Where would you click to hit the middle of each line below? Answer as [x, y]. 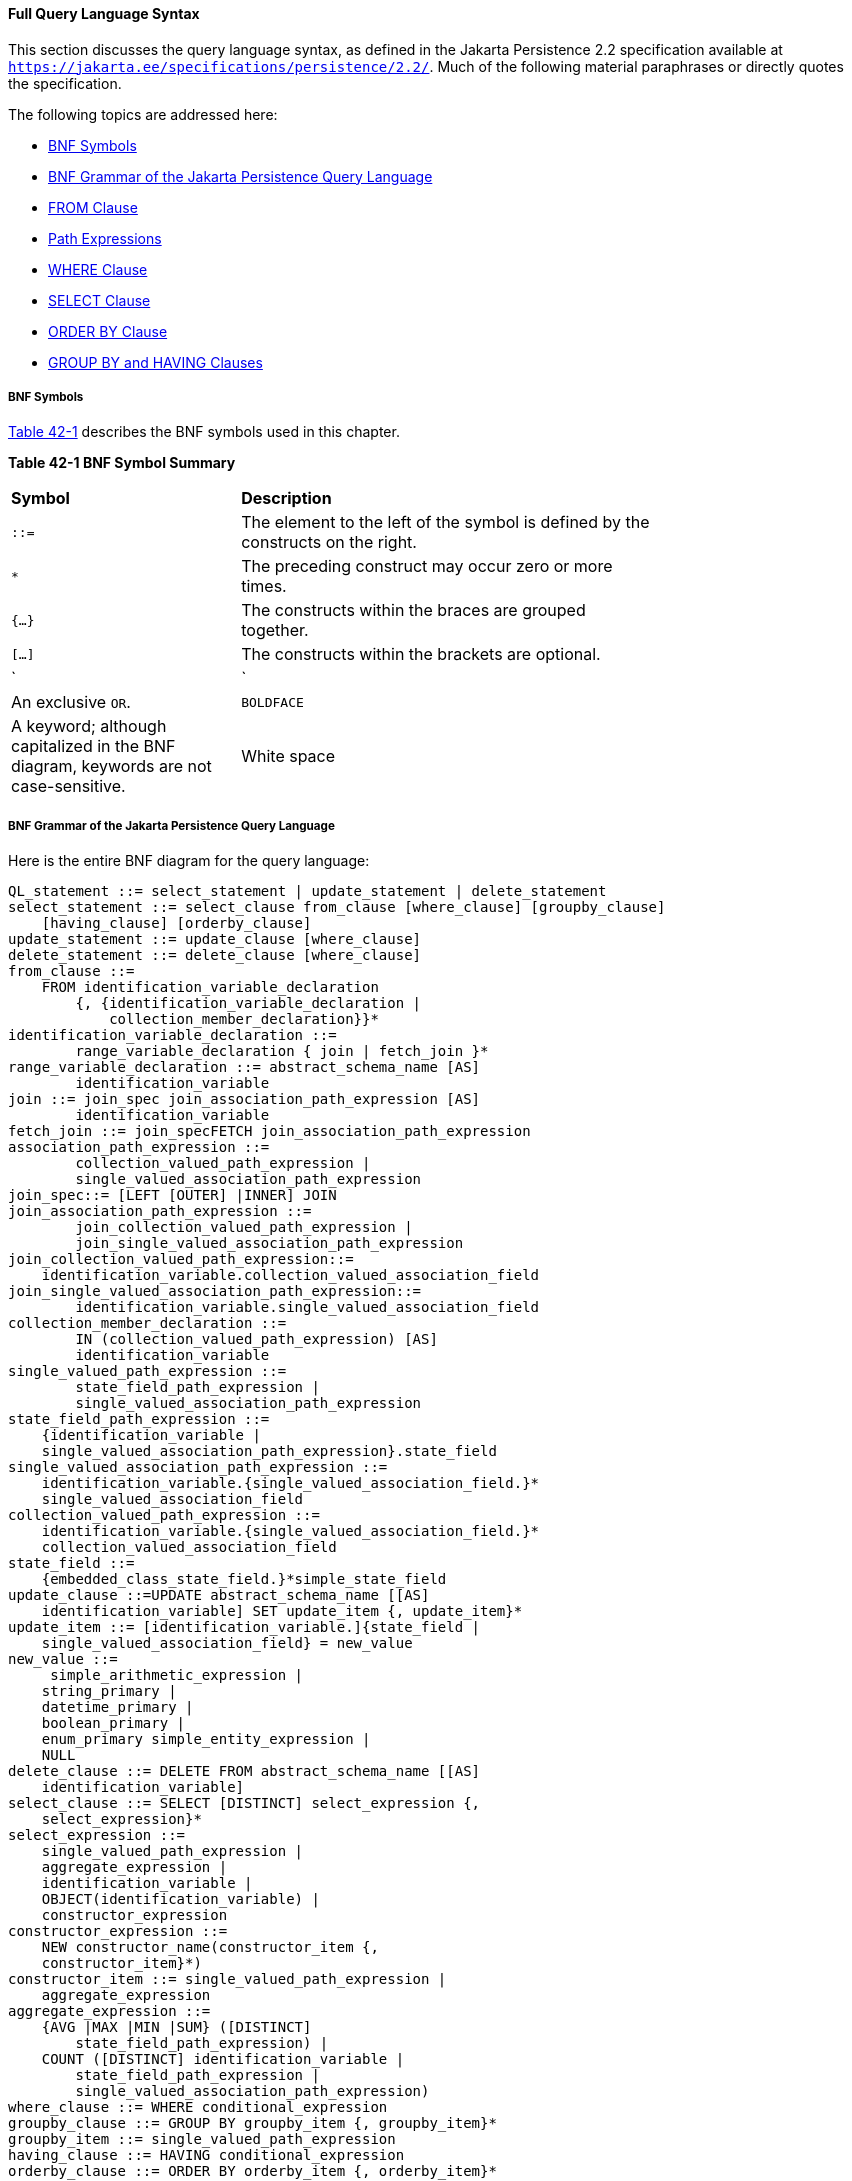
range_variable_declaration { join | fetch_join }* [282, 1051]
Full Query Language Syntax [104, 13]
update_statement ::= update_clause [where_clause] [215, 939]
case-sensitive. [68, 786]
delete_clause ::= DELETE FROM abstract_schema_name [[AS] [244, 1771]
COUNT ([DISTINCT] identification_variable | [223, 2059]
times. [264, 586]
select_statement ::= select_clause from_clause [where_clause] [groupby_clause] [337, 907]
